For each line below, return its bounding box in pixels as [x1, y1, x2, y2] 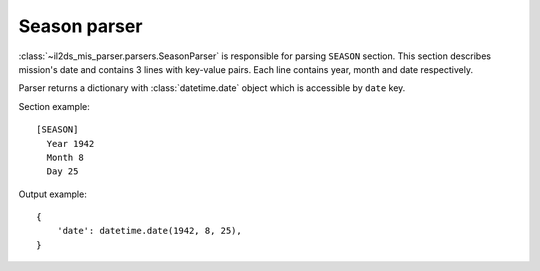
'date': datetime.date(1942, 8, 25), [56, 225, 242, 237]
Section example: [18, 100, 90, 112]
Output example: [18, 188, 87, 200]
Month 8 [46, 151, 84, 163]
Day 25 [46, 166, 79, 177]
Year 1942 [46, 138, 95, 149]
